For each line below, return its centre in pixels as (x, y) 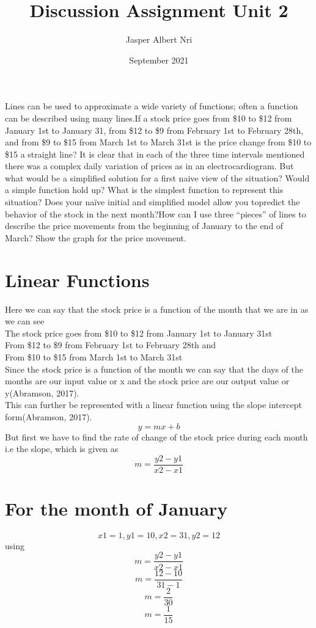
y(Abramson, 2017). (42, 393)
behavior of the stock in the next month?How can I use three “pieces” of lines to (156, 214)
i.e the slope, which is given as (62, 449)
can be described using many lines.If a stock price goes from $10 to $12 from (149, 118)
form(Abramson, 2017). (49, 416)
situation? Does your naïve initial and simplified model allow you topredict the (152, 202)
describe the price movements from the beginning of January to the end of (144, 226)
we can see (25, 321)
